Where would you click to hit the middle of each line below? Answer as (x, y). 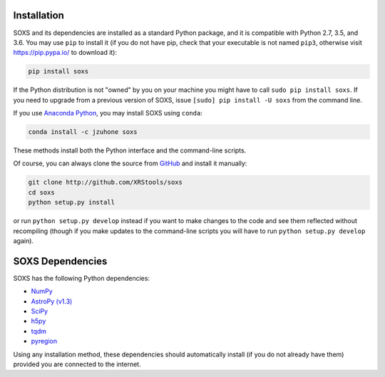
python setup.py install (72, 202)
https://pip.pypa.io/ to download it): (65, 53)
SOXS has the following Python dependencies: (81, 278)
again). (24, 241)
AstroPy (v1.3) (52, 301)
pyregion (44, 341)
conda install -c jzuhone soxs (83, 132)
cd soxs (41, 192)
